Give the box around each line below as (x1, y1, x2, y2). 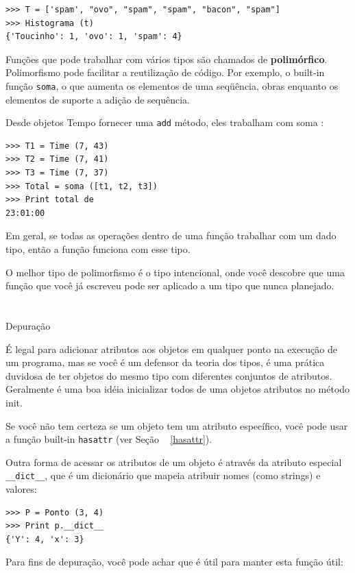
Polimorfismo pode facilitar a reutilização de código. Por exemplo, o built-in (5, 65, 325, 80)
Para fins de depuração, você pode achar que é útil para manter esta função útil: (5, 554, 343, 569)
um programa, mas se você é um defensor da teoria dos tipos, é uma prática (5, 355, 325, 369)
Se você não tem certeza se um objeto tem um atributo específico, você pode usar (5, 418, 348, 432)
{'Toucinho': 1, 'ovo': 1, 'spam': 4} (5, 32, 182, 42)
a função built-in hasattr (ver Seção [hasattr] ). (5, 432, 212, 446)
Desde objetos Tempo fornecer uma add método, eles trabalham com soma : (5, 115, 324, 130)
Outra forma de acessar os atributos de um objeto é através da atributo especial (5, 454, 342, 469)
